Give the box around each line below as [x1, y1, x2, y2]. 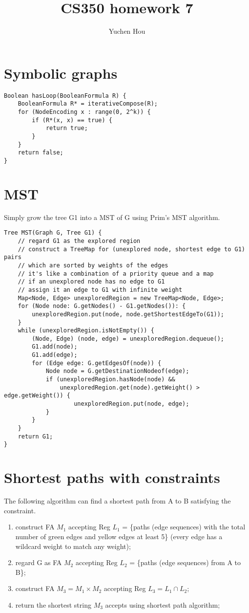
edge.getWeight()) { [4, 392, 71, 399]
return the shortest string [15, 599, 91, 610]
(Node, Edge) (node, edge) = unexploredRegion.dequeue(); [32, 335, 225, 342]
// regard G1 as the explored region [18, 237, 141, 244]
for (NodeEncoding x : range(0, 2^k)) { [18, 108, 151, 115]
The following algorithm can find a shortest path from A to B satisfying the [4, 496, 231, 506]
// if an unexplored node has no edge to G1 [18, 278, 165, 285]
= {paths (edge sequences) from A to [129, 557, 241, 568]
